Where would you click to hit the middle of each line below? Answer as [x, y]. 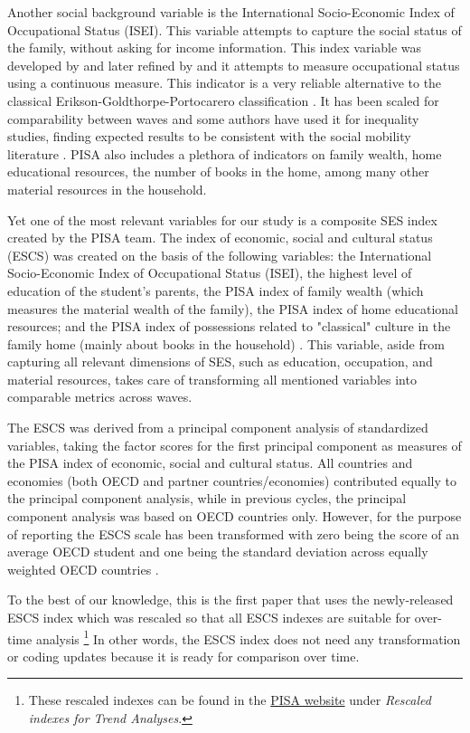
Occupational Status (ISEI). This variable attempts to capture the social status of [235, 29]
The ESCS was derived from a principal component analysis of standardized [218, 428]
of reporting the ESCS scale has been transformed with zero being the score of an [234, 533]
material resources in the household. [107, 189]
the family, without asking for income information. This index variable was [215, 48]
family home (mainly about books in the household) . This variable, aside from [226, 343]
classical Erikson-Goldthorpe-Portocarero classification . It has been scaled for [223, 100]
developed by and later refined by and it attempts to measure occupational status [234, 65]
